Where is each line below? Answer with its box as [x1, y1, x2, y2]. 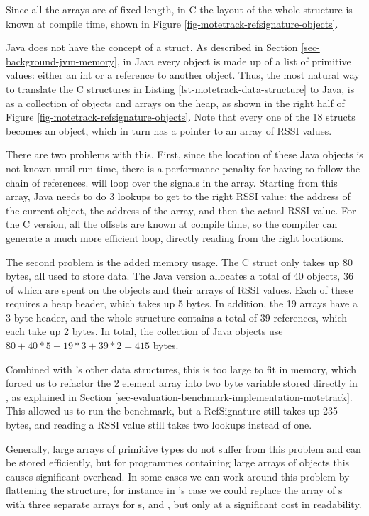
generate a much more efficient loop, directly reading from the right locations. [6, 230, 344, 245]
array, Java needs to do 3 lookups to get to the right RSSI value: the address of [6, 189, 351, 204]
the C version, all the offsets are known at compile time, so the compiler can [6, 216, 338, 231]
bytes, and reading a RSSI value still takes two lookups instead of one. [6, 417, 312, 432]
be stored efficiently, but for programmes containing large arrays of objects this [6, 455, 350, 470]
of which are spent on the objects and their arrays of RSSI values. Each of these [6, 282, 353, 297]
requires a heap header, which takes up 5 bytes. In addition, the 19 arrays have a [6, 296, 358, 311]
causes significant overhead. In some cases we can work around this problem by [6, 468, 350, 483]
